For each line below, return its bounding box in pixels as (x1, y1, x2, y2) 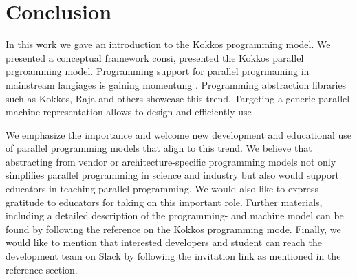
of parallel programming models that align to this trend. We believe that (6, 141, 312, 155)
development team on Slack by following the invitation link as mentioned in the (6, 249, 341, 263)
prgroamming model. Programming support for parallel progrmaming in (6, 64, 310, 78)
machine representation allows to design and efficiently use (6, 104, 252, 119)
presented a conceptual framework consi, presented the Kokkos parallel (6, 50, 304, 65)
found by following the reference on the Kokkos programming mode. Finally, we (6, 221, 341, 236)
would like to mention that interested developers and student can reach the (6, 235, 322, 249)
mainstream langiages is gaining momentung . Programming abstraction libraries (6, 77, 347, 91)
